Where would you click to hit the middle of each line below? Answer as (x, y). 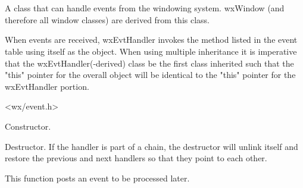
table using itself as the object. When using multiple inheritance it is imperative (151, 51)
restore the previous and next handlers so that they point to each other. (136, 158)
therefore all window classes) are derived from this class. (107, 19)
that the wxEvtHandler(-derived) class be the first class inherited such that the (149, 63)
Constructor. (28, 126)
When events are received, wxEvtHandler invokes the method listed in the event (151, 40)
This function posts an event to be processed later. (97, 178)
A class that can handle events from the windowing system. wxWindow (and (145, 8)
